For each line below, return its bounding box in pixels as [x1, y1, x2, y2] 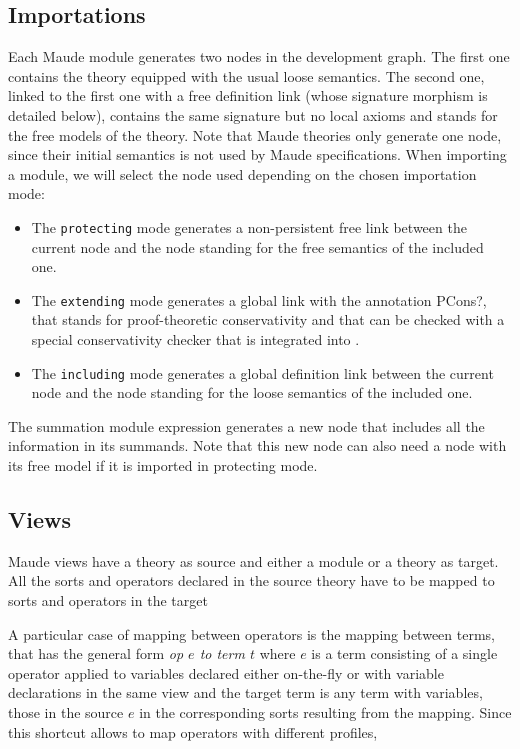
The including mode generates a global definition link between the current [31, 362, 494, 383]
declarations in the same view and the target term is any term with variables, [8, 682, 483, 703]
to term [199, 643, 245, 664]
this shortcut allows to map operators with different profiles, [8, 721, 378, 742]
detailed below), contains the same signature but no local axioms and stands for [8, 104, 498, 125]
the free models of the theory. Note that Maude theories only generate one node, [8, 124, 502, 145]
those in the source [8, 702, 124, 723]
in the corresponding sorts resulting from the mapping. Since [139, 702, 512, 723]
